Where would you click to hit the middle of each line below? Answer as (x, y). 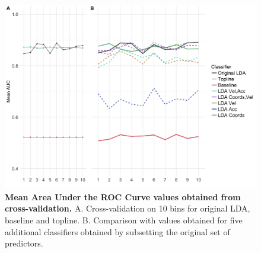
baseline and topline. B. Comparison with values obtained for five (124, 220)
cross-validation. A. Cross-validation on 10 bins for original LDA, (128, 208)
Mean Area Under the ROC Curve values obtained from (123, 196)
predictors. (24, 243)
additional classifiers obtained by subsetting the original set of (117, 231)
